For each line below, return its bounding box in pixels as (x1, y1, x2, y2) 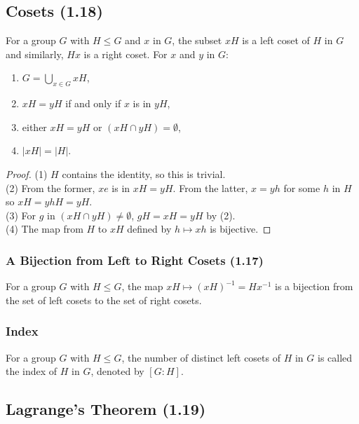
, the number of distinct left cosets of (121, 350, 280, 364)
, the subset (172, 33, 222, 48)
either (22, 119, 47, 134)
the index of (6, 364, 57, 378)
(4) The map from (6, 221, 83, 236)
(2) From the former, (6, 180, 95, 195)
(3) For (6, 207, 36, 222)
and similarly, (6, 46, 64, 61)
